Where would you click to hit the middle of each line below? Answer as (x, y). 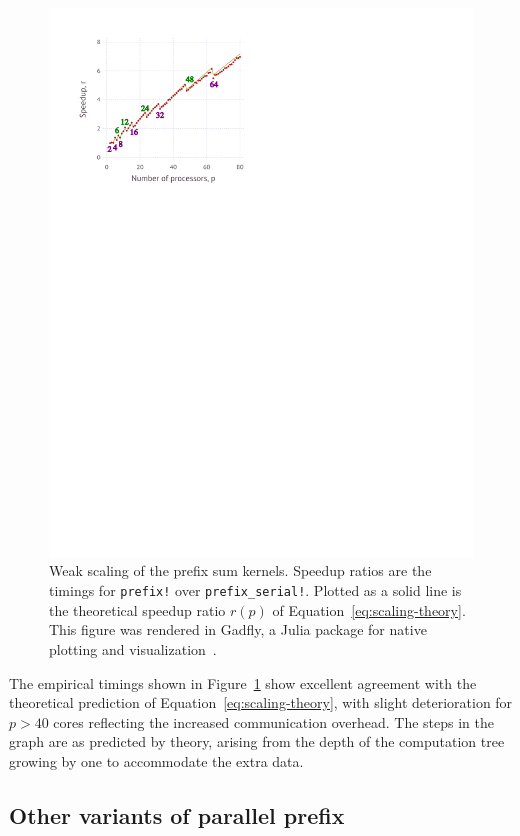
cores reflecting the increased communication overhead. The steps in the (273, 721)
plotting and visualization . (133, 648)
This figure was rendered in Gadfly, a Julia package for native (238, 629)
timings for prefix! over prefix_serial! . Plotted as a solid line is (255, 590)
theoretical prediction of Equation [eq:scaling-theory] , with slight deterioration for (261, 702)
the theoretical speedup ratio (137, 609)
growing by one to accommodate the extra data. (156, 760)
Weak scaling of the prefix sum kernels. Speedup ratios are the (240, 570)
